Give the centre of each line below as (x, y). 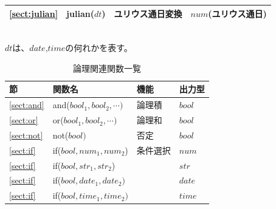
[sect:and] (27, 105)
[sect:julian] (34, 13)
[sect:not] (26, 135)
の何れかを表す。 (99, 48)
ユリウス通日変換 (148, 13)
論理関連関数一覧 (107, 68)
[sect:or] (24, 120)
